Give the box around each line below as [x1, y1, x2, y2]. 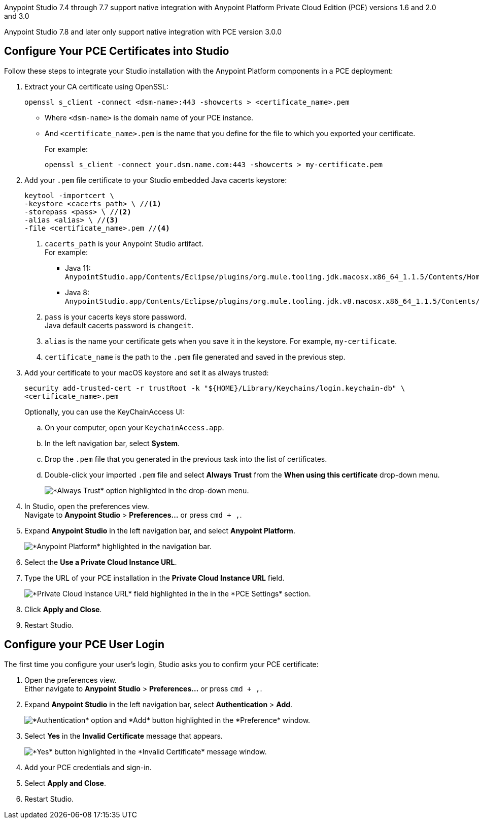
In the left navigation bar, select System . [45, 438, 180, 448]
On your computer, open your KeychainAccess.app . [45, 423, 224, 432]
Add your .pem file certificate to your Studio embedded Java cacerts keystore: [24, 175, 287, 184]
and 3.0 [4, 12, 29, 20]
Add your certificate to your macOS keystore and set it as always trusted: [24, 368, 269, 377]
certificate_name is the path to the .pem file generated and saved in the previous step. [45, 352, 346, 361]
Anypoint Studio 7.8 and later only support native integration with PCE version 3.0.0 [4, 27, 282, 36]
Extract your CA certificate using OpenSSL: [24, 82, 168, 91]
